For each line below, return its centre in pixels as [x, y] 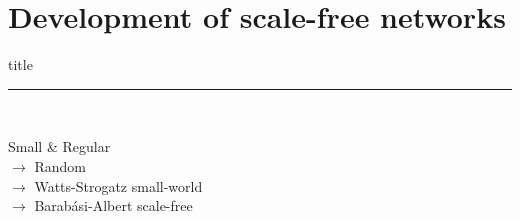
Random [60, 165]
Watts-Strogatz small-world [118, 185]
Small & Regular [59, 146]
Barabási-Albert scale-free [113, 205]
